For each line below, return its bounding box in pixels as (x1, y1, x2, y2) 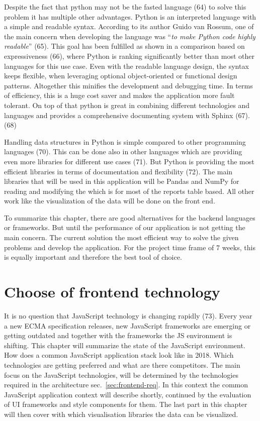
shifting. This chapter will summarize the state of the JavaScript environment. (4, 340, 245, 350)
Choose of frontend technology (4, 281, 220, 302)
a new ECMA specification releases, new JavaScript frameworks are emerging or (4, 320, 251, 331)
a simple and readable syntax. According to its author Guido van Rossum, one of (4, 21, 254, 32)
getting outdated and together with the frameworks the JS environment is (4, 330, 232, 341)
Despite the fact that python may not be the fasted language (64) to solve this (4, 2, 246, 12)
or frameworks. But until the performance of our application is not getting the (4, 222, 245, 233)
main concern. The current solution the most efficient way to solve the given (4, 232, 239, 243)
